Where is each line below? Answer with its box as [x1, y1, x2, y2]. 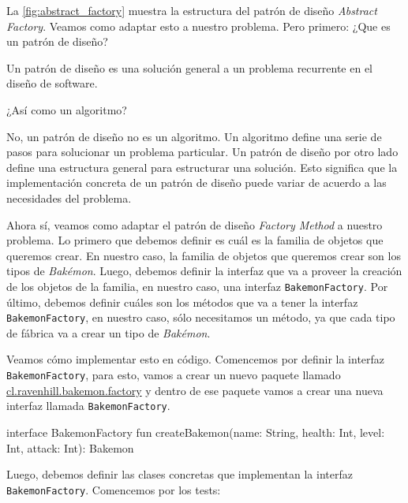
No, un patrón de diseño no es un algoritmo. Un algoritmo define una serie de [6, 128, 382, 144]
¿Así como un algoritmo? [6, 101, 127, 117]
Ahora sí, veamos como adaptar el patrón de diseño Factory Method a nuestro [6, 216, 383, 233]
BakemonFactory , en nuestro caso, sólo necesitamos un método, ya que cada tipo [6, 309, 395, 326]
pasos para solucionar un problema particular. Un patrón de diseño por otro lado [6, 143, 399, 160]
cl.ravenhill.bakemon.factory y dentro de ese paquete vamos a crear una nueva [6, 382, 384, 398]
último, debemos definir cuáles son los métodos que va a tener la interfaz [6, 293, 358, 310]
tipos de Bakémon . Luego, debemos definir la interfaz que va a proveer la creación [6, 263, 402, 279]
